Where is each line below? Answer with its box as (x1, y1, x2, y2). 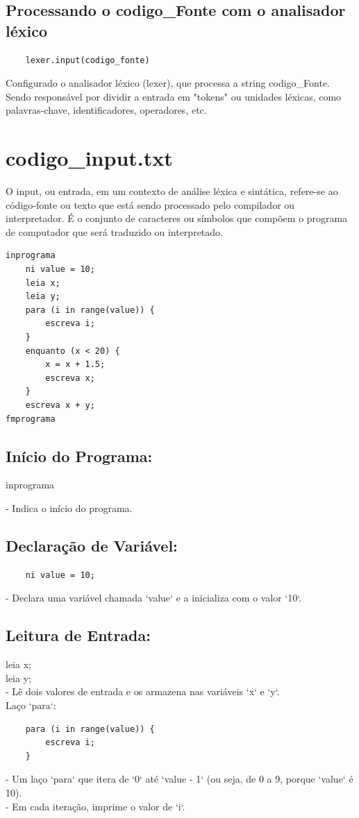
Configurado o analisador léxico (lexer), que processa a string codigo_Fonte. (6, 76, 330, 90)
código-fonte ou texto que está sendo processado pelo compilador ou (6, 197, 295, 212)
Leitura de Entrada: (6, 624, 151, 646)
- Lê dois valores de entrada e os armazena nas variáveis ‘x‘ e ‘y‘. (6, 684, 280, 699)
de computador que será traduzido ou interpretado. (6, 224, 223, 239)
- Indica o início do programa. (6, 500, 133, 515)
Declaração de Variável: (6, 534, 178, 556)
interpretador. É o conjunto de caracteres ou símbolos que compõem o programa (6, 211, 348, 225)
